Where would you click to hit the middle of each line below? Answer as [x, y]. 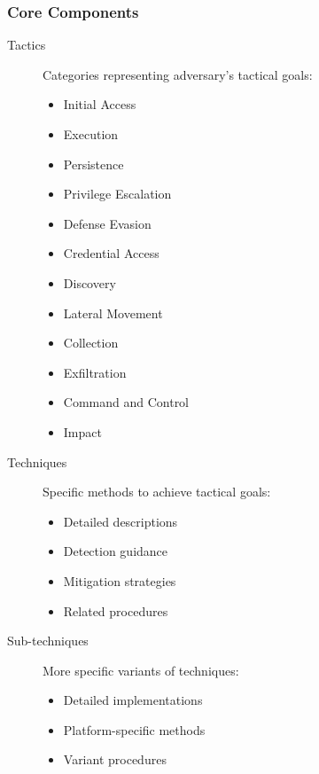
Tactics [27, 45]
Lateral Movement [113, 313]
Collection [91, 343]
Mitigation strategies [120, 580]
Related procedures [116, 610]
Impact [82, 431]
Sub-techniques [48, 641]
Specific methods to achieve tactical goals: [157, 492]
